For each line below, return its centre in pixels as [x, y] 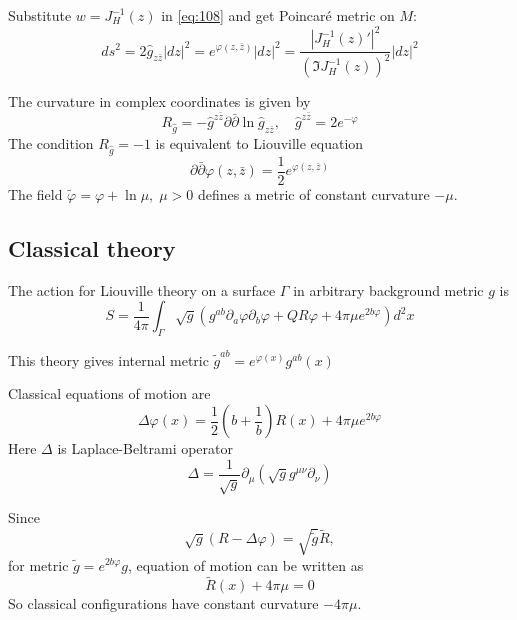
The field [35, 193]
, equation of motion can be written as [245, 564]
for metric [38, 564]
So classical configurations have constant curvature [163, 603]
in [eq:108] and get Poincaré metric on [278, 15]
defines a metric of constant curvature [313, 193]
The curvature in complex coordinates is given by [159, 101]
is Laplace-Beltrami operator [145, 448]
